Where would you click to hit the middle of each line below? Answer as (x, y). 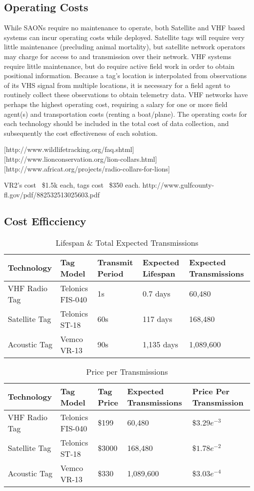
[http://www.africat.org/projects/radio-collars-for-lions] (87, 168)
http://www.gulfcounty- (178, 185)
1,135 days (160, 344)
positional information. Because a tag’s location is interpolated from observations (126, 75)
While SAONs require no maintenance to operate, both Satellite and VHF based (125, 28)
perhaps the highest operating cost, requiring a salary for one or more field (116, 104)
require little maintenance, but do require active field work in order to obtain (119, 66)
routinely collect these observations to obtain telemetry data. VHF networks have (126, 95)
